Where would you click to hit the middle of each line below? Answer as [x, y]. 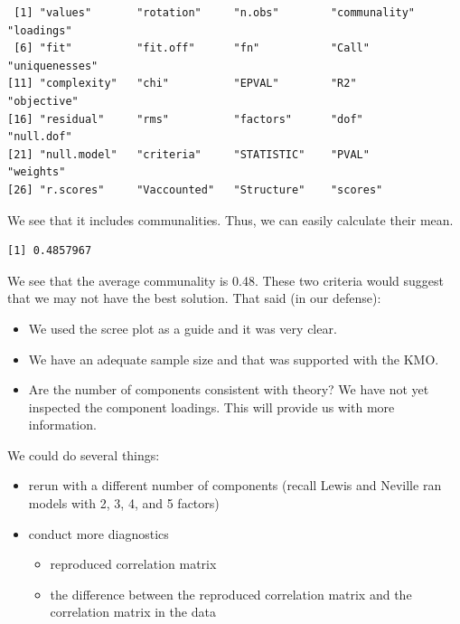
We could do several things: [84, 454]
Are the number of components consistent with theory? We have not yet [229, 389]
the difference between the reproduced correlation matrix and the [231, 594]
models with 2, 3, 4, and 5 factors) [124, 503]
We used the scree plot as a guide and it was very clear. [183, 328]
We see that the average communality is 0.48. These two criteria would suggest [226, 280]
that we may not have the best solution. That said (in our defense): [194, 298]
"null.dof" [40, 137]
